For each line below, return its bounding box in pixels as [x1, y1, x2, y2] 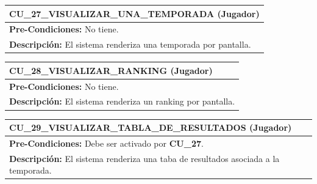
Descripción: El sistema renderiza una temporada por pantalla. [9, 38, 251, 51]
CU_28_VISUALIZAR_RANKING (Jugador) [9, 64, 213, 76]
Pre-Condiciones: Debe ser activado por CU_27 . [9, 136, 204, 149]
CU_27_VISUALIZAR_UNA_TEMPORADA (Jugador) [9, 7, 260, 20]
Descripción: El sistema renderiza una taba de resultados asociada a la [9, 152, 280, 164]
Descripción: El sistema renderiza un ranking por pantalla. [9, 95, 235, 108]
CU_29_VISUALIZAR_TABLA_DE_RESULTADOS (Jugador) [9, 121, 292, 134]
